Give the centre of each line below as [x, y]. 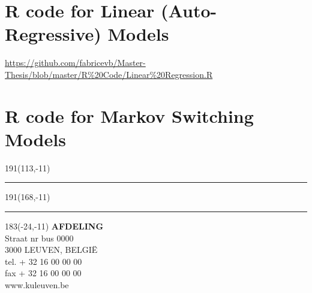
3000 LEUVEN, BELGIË [51, 250]
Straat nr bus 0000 [39, 238]
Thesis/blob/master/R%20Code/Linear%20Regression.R [109, 74]
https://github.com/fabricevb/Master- [75, 63]
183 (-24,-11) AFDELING [54, 226]
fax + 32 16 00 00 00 [43, 273]
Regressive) [53, 34]
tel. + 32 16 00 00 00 [43, 261]
